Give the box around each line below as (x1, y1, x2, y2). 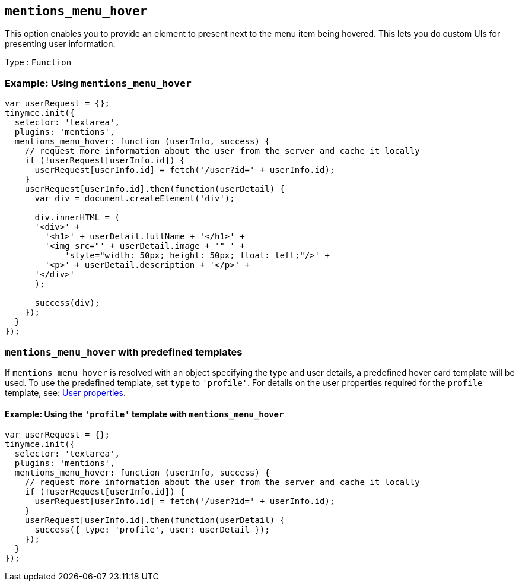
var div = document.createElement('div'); (34, 194, 235, 204)
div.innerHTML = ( (34, 213, 120, 223)
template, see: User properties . (5, 387, 126, 398)
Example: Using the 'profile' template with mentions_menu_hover (5, 408, 284, 419)
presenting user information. (5, 39, 116, 49)
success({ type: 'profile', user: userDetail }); (34, 525, 270, 535)
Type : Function (5, 57, 72, 68)
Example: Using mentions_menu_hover (5, 77, 192, 89)
